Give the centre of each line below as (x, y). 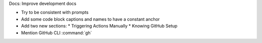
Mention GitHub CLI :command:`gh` (57, 33)
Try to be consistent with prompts (55, 13)
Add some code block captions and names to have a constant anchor (90, 19)
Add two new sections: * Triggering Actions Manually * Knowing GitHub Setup (99, 26)
